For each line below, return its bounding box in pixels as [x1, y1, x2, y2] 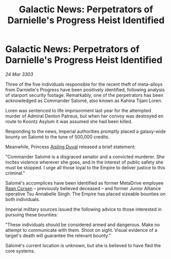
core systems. [5, 248, 35, 254]
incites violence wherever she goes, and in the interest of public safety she [5, 159, 164, 165]
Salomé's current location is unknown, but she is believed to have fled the [5, 242, 161, 248]
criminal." [5, 170, 26, 176]
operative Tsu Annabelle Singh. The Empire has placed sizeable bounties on [5, 191, 166, 197]
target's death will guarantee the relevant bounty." [5, 232, 111, 238]
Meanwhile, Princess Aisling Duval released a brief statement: [5, 144, 136, 150]
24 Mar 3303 [5, 71, 33, 77]
